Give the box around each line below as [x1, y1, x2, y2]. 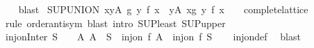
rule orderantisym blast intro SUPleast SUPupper [5, 15, 226, 30]
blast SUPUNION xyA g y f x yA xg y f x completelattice [18, 2, 308, 16]
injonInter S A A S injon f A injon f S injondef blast [5, 29, 301, 44]
